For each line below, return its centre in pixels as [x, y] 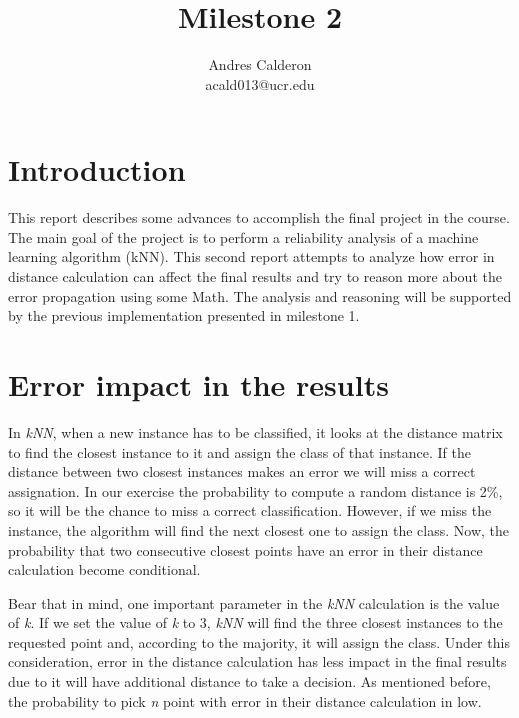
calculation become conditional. [104, 569]
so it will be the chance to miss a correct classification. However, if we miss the [250, 510]
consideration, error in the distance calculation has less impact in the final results [257, 661]
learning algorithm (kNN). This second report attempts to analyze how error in [251, 256]
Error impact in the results [198, 384]
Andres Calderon [260, 64]
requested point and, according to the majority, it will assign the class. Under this [259, 641]
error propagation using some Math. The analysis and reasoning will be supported [260, 295]
